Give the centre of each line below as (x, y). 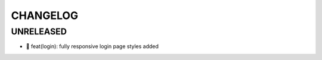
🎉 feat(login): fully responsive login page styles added (92, 46)
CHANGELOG (45, 15)
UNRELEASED (39, 31)
